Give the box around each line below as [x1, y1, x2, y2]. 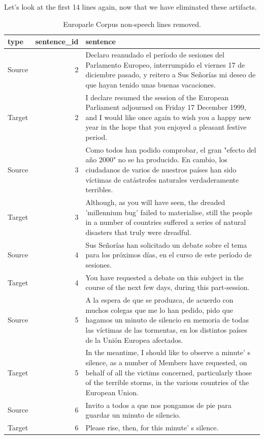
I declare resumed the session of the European [85, 92, 229, 102]
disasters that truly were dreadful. [85, 226, 191, 237]
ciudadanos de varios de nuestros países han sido [85, 164, 237, 175]
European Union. [85, 387, 139, 397]
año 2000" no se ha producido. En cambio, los [85, 154, 227, 165]
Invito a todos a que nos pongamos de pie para [85, 399, 232, 410]
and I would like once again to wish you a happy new [85, 111, 251, 122]
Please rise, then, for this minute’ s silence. [85, 422, 219, 433]
